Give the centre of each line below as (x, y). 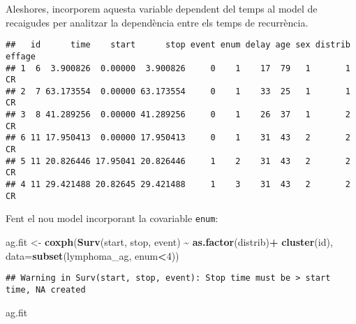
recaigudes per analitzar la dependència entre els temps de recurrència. (157, 22)
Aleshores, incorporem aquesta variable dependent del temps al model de (162, 8)
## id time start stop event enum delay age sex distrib (178, 45)
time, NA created (46, 289)
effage (21, 56)
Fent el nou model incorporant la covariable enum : (112, 218)
